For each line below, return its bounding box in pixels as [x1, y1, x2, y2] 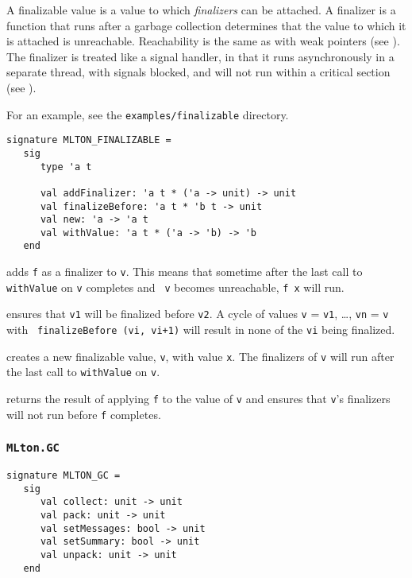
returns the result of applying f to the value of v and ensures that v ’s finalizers [6, 390, 391, 407]
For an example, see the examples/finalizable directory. [6, 106, 289, 122]
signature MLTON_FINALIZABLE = [6, 134, 171, 146]
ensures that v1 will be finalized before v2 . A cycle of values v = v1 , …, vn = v [6, 305, 389, 322]
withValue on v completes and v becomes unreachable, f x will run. [6, 278, 345, 295]
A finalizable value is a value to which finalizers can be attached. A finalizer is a [6, 2, 396, 17]
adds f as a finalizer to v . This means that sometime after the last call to [6, 263, 363, 280]
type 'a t [40, 161, 92, 173]
